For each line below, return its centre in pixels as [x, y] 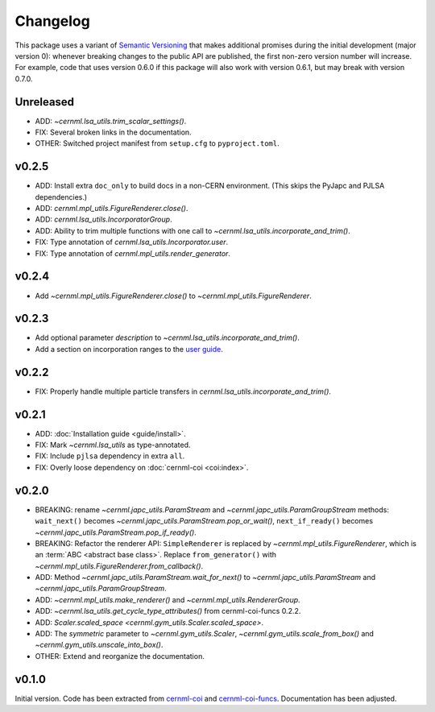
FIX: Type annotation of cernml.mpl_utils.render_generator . [133, 253]
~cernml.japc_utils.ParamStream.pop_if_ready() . [116, 532]
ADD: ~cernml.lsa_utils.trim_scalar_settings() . [111, 121]
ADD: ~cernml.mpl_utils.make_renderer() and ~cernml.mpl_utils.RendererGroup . [168, 599]
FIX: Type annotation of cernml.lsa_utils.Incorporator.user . [132, 242]
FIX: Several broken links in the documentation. [114, 132]
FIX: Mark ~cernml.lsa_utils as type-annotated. [113, 445]
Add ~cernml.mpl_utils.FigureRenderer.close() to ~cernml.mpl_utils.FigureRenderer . [173, 296]
